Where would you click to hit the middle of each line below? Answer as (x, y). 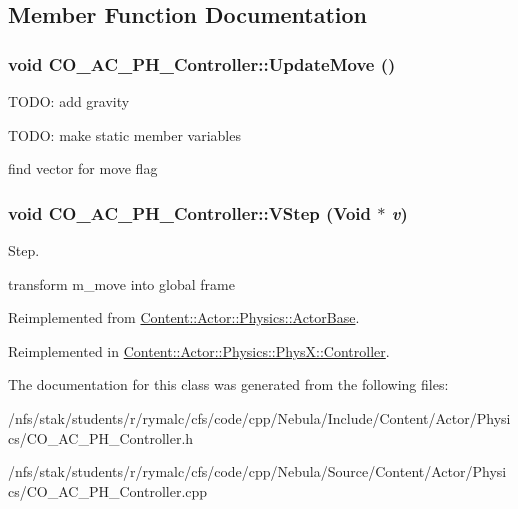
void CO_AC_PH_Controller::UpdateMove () (202, 63)
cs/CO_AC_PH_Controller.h (101, 437)
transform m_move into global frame (121, 283)
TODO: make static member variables (124, 134)
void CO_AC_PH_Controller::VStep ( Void (190, 212)
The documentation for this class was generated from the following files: (228, 384)
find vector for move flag (83, 168)
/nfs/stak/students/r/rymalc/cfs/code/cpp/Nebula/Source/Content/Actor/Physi (257, 471)
